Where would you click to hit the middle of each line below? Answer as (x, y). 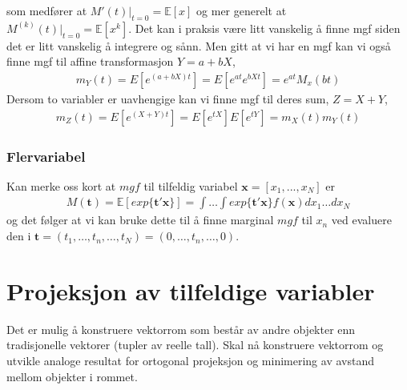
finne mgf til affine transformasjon (90, 61)
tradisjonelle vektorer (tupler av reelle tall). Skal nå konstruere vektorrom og (195, 345)
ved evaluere (361, 220)
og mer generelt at (242, 10)
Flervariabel (46, 156)
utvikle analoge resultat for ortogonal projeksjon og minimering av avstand (190, 360)
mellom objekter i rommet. (72, 376)
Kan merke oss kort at (61, 185)
